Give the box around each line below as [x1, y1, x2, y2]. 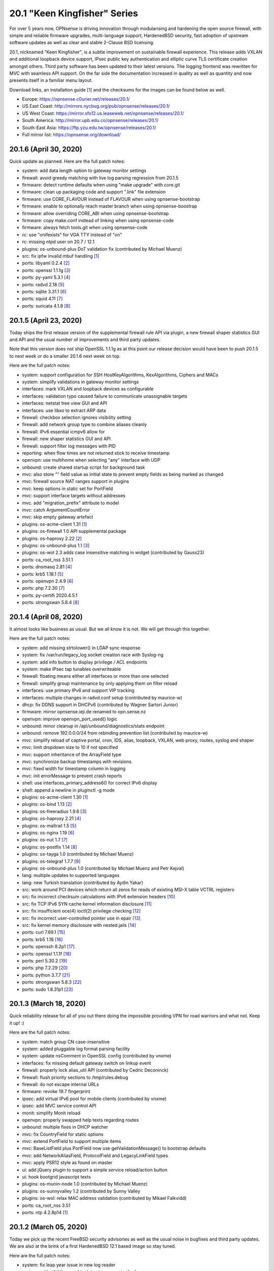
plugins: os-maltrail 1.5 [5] [22, 823, 77, 829]
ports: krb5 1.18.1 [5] [22, 571, 63, 577]
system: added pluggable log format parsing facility [22, 1046, 130, 1052]
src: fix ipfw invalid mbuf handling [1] [22, 253, 99, 259]
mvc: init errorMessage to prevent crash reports [22, 773, 122, 779]
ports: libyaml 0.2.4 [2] [22, 260, 70, 266]
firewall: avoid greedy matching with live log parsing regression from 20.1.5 [22, 174, 179, 180]
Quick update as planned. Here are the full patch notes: [9, 158, 125, 164]
